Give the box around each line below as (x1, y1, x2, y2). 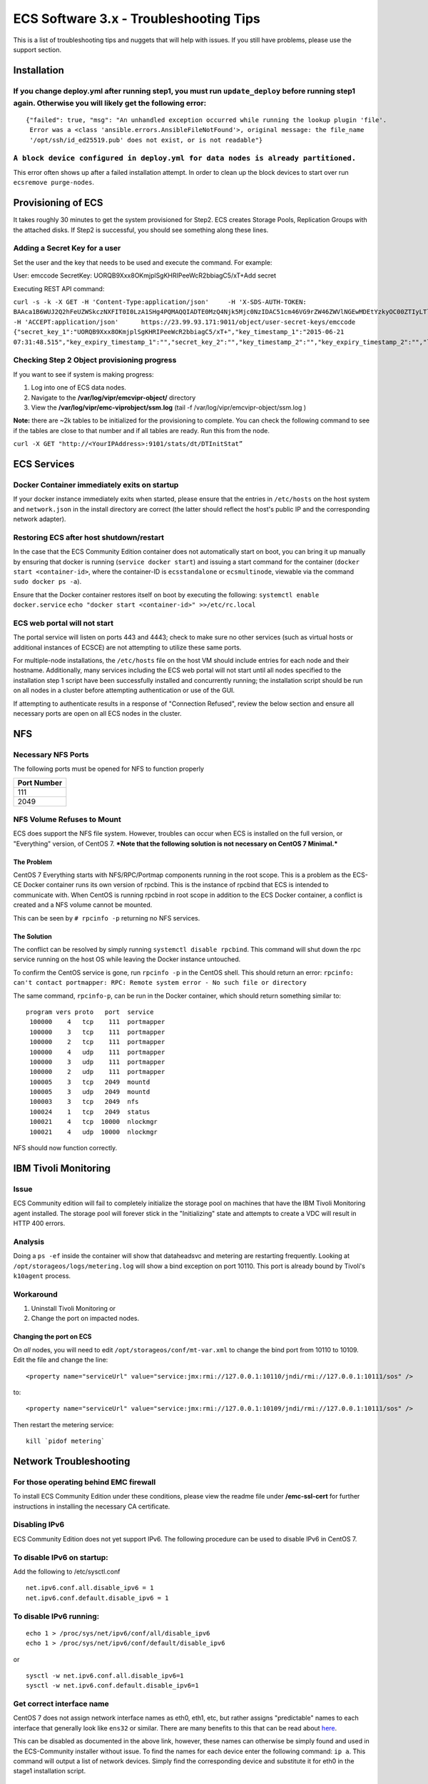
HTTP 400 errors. (13, 1219, 66, 1227)
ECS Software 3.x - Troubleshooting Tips (13, 11, 260, 26)
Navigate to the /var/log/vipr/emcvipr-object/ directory (31, 393, 196, 402)
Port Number (17, 778, 63, 788)
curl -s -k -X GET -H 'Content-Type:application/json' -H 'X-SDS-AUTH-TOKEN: (13, 298, 307, 306)
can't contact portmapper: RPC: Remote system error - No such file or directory (13, 978, 307, 987)
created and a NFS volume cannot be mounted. (13, 901, 153, 909)
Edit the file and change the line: (13, 1356, 108, 1364)
